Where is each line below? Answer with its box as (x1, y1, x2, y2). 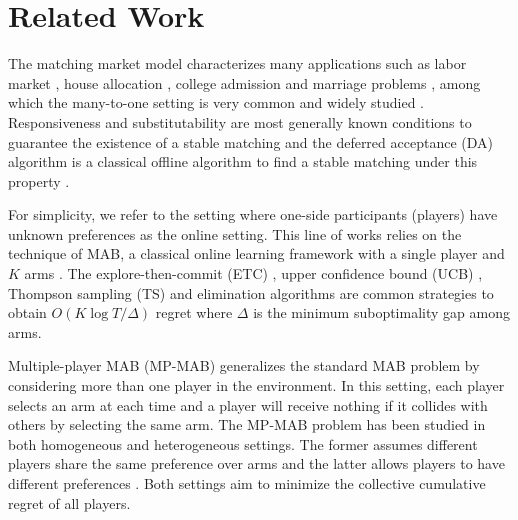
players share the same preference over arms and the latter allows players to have (8, 453, 505, 474)
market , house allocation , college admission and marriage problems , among (8, 72, 481, 93)
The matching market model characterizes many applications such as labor (8, 53, 467, 74)
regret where (155, 302, 233, 323)
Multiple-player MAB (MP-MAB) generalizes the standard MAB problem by (8, 355, 480, 376)
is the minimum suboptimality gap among (253, 302, 510, 323)
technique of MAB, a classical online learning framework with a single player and (8, 243, 505, 264)
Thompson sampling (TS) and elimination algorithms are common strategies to (8, 282, 494, 303)
